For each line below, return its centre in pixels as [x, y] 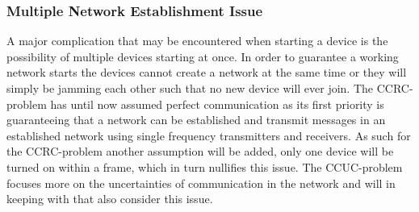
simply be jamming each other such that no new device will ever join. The [190, 88]
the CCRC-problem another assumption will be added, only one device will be [200, 151]
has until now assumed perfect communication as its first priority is [217, 104]
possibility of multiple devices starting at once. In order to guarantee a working [203, 56]
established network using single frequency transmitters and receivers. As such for [209, 135]
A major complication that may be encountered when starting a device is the [197, 41]
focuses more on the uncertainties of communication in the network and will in [201, 183]
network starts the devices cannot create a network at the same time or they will [207, 72]
